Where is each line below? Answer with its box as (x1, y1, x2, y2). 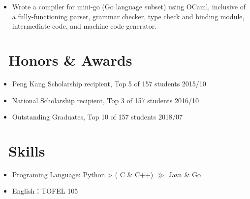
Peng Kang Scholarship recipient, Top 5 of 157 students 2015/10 (12, 78, 206, 88)
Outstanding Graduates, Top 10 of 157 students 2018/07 (12, 112, 183, 122)
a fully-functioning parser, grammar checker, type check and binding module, (12, 11, 245, 21)
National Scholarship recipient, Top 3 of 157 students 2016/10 (12, 95, 199, 105)
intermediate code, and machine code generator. (12, 21, 157, 31)
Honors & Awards (8, 49, 132, 70)
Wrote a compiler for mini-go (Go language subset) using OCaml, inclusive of (12, 1, 246, 11)
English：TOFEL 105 (12, 186, 78, 196)
